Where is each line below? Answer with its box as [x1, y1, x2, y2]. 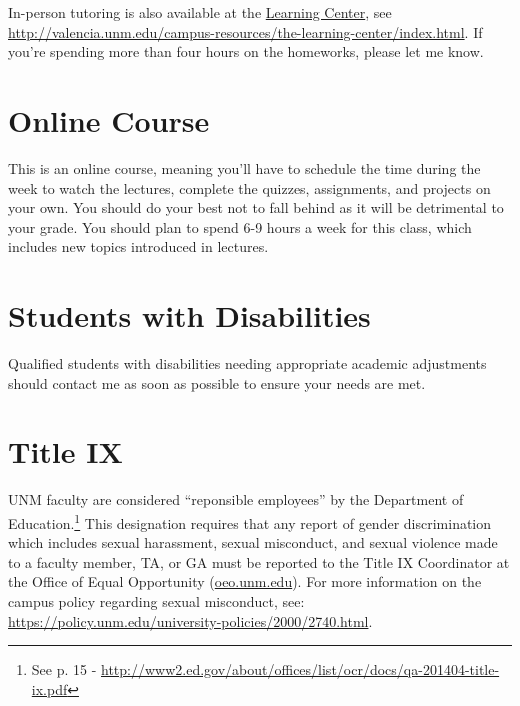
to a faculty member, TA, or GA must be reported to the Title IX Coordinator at [8, 551, 510, 572]
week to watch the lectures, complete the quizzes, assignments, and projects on [8, 177, 491, 198]
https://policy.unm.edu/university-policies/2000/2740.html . [8, 610, 373, 631]
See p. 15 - [31, 659, 97, 680]
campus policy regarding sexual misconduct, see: [8, 590, 305, 611]
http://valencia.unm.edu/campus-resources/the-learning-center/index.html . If [8, 21, 483, 42]
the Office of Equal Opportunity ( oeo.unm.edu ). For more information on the [8, 571, 482, 592]
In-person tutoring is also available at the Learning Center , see [8, 2, 392, 22]
